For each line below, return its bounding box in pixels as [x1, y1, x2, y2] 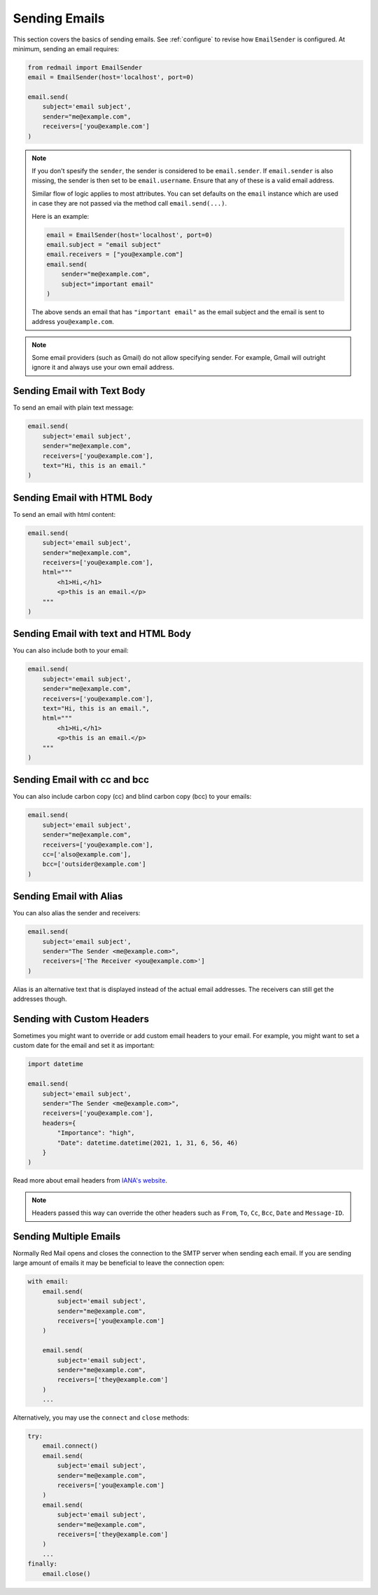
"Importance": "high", [57, 1129, 136, 1137]
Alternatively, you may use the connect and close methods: [13, 1413, 189, 1422]
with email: [27, 1277, 69, 1286]
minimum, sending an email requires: [13, 44, 119, 53]
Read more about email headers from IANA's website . [13, 1176, 167, 1185]
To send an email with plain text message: [13, 403, 134, 412]
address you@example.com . [31, 318, 115, 326]
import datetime [27, 1060, 84, 1068]
